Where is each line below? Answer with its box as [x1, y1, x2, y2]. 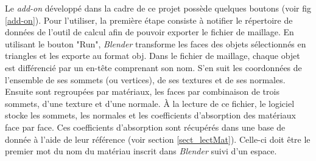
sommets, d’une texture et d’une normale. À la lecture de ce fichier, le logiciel [5, 97, 295, 109]
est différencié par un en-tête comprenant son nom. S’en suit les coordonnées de [5, 61, 302, 74]
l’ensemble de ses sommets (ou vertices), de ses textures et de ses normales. [5, 73, 286, 86]
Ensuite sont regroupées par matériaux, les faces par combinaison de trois [5, 85, 279, 98]
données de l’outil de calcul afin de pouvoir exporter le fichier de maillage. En [5, 26, 294, 38]
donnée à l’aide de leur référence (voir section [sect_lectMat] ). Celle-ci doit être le [5, 132, 311, 145]
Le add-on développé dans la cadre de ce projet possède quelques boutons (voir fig [5, 2, 312, 14]
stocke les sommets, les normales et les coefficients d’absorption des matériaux [5, 109, 296, 122]
